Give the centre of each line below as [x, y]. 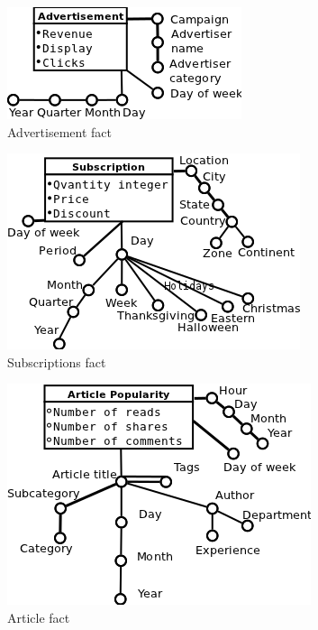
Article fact [39, 617]
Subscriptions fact [57, 361]
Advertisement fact [59, 131]
